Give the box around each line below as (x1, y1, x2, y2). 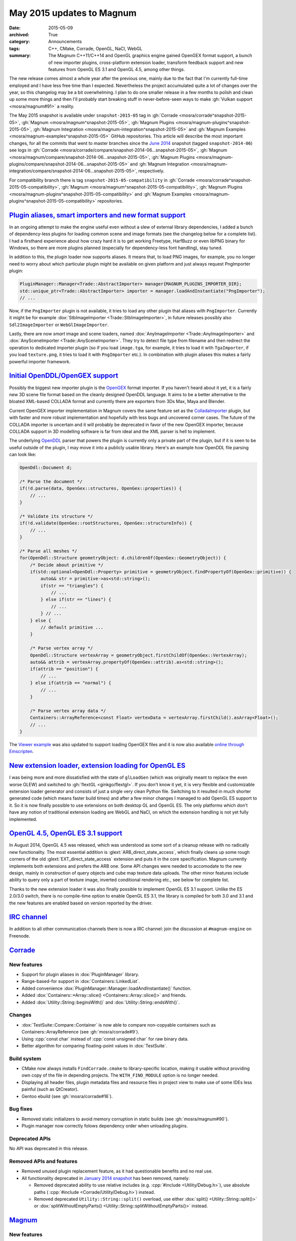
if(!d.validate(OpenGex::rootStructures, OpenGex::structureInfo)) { (19, 520, 192, 526)
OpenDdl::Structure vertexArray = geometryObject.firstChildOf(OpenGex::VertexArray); (30, 652, 247, 658)
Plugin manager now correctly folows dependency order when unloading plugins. (21, 1123, 188, 1129)
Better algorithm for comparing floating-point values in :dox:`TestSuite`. (21, 1042, 168, 1048)
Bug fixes (9, 1105, 33, 1112)
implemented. (9, 816, 37, 822)
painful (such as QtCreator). (21, 1086, 79, 1092)
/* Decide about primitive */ (30, 562, 104, 568)
